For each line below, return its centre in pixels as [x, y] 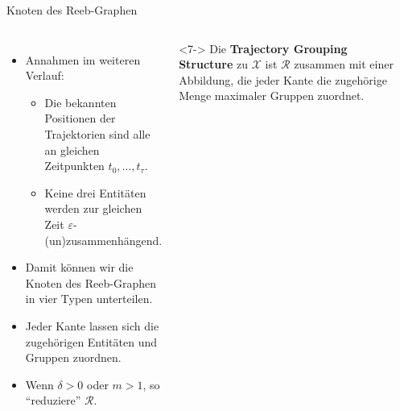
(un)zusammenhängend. [103, 240]
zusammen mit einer [344, 64]
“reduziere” [53, 400]
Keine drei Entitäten [95, 192]
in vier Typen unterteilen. [89, 299]
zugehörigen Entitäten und [91, 341]
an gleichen [72, 149]
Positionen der [80, 118]
